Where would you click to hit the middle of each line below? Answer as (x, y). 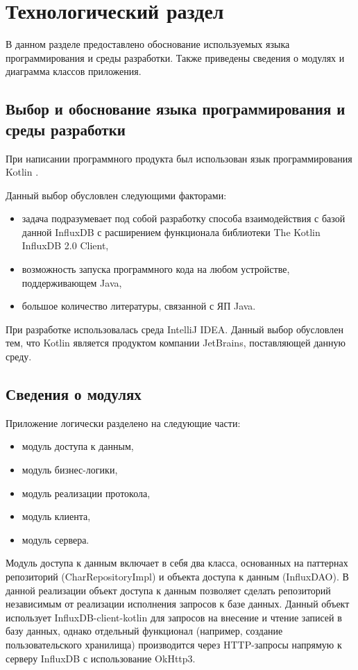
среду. (19, 357)
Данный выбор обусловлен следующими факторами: (116, 195)
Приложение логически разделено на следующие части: (123, 422)
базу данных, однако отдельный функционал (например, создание (144, 631)
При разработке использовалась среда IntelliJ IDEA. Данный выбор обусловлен (174, 329)
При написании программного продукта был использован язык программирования (179, 158)
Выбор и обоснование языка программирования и (176, 109)
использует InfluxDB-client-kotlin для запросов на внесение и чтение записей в (174, 617)
